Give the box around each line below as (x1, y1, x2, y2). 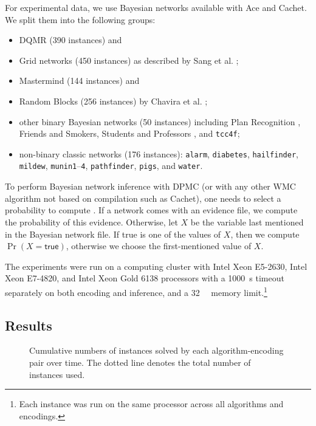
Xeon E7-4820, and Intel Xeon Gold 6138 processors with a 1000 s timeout (5, 272, 284, 284)
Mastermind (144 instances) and (19, 74, 140, 87)
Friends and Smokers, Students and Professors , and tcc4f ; (19, 127, 240, 140)
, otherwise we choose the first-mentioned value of (66, 239, 252, 252)
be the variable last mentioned (190, 215, 304, 228)
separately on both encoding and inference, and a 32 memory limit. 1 (5, 284, 267, 298)
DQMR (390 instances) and (19, 33, 122, 46)
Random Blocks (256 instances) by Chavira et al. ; (19, 94, 208, 107)
